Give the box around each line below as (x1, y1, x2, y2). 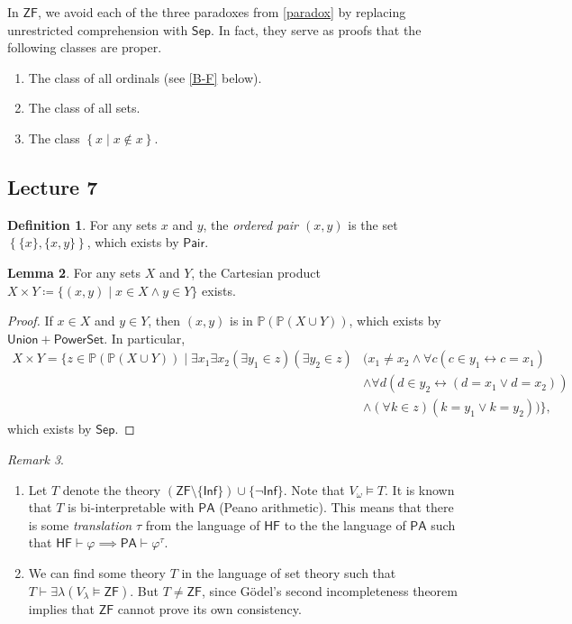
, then (148, 311, 181, 330)
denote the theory (62, 480, 161, 499)
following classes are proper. (7, 38, 162, 57)
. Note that (283, 480, 345, 499)
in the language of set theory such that (181, 563, 396, 582)
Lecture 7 (7, 172, 98, 200)
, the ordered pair (203, 215, 299, 234)
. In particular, (104, 328, 186, 347)
